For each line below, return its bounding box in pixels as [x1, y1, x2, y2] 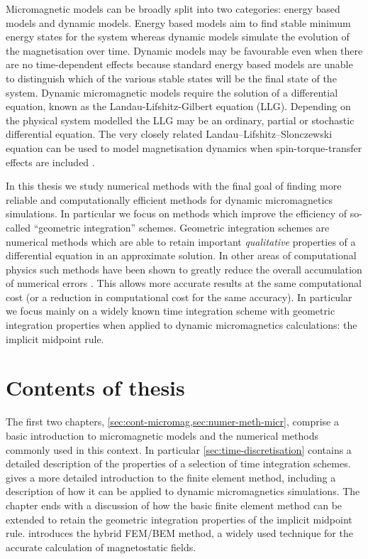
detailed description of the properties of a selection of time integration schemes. [6, 456, 351, 471]
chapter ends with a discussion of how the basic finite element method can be [6, 497, 342, 512]
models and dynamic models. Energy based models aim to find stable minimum [6, 15, 351, 30]
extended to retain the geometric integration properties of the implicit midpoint [6, 511, 352, 526]
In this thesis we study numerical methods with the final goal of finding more [6, 178, 342, 193]
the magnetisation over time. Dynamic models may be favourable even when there [6, 43, 363, 58]
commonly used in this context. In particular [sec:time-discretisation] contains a [6, 442, 352, 457]
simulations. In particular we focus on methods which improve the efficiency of [6, 206, 347, 221]
